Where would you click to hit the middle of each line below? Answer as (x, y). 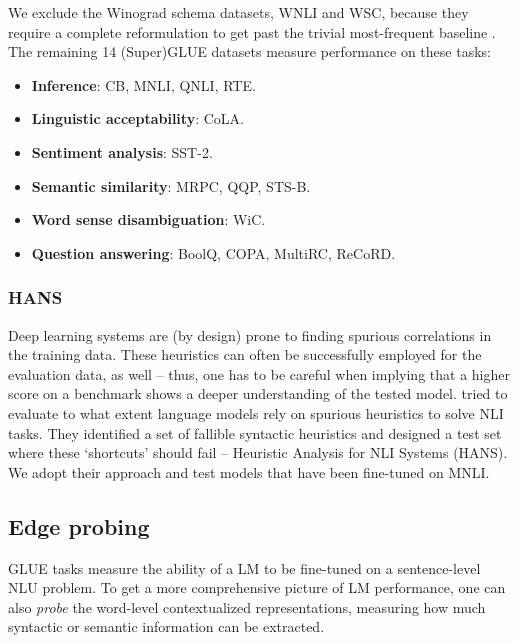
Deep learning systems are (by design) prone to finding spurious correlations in (250, 334)
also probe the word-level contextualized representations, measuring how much (247, 606)
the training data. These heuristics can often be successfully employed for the (245, 354)
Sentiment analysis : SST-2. (122, 151)
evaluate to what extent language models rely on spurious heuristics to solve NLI (256, 412)
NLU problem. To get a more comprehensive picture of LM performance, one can (257, 587)
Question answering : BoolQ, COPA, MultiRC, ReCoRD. (213, 252)
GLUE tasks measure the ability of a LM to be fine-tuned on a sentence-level (244, 567)
